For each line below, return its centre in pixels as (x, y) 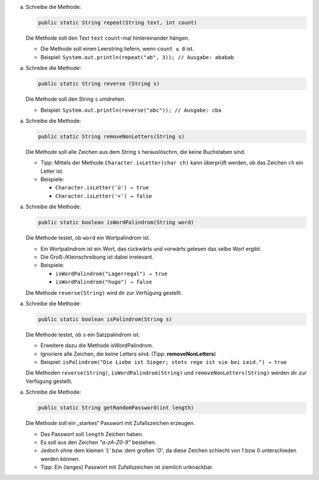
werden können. (60, 459)
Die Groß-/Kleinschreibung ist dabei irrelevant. (97, 257)
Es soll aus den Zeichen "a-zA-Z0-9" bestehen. (98, 442)
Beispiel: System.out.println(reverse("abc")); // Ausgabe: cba (131, 110)
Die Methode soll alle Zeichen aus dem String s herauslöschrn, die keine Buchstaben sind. (136, 152)
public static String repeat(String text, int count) (118, 22)
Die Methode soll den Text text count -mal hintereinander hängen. (108, 38)
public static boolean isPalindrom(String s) (105, 319)
